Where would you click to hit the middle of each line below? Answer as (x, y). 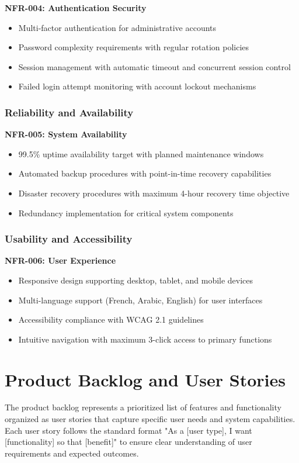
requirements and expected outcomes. (72, 453)
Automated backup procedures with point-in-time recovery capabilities (145, 173)
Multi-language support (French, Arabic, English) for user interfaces (140, 300)
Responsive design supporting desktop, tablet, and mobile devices (136, 280)
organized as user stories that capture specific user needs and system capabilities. (150, 419)
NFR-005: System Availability (66, 134)
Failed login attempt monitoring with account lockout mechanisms (137, 86)
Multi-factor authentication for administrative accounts (117, 27)
